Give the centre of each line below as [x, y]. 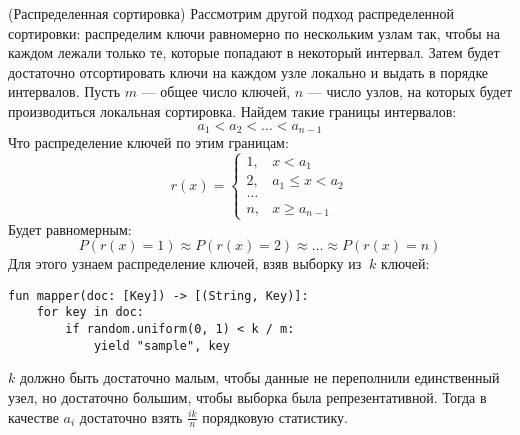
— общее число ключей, [216, 91]
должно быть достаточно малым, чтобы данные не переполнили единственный [259, 377]
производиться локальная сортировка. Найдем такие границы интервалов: [232, 110]
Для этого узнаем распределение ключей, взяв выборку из [185, 263]
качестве [33, 416]
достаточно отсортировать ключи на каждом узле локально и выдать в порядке [248, 71]
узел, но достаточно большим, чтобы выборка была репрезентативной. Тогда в [247, 397]
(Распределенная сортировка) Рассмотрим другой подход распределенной [231, 13]
